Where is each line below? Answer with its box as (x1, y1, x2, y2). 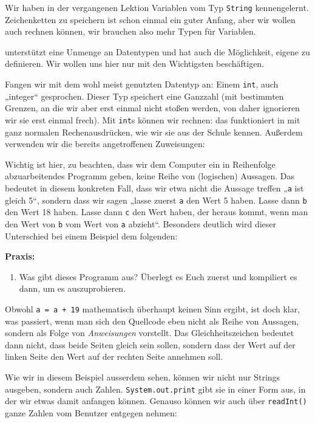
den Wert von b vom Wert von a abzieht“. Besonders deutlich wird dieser (5, 217, 277, 230)
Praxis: (5, 250, 35, 263)
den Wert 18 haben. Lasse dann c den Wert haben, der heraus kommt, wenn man (5, 205, 308, 218)
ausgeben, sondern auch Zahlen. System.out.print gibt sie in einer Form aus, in (5, 382, 306, 395)
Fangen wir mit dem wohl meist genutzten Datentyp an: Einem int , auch (5, 78, 279, 91)
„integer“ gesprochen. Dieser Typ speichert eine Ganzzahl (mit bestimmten (5, 89, 284, 102)
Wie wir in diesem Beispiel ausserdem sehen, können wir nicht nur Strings (5, 370, 280, 383)
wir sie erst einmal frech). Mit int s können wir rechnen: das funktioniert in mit (5, 113, 300, 126)
